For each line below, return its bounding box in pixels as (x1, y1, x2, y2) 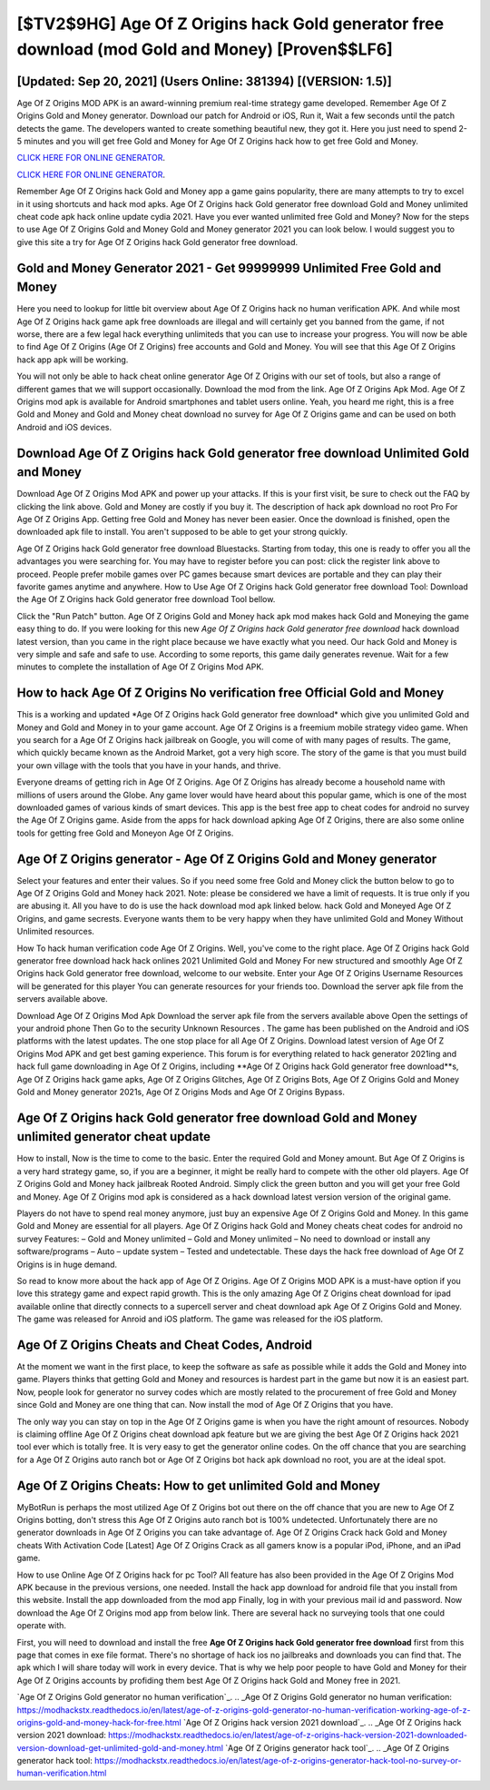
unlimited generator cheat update (16, 1129, 211, 1144)
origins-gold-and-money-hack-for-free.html (16, 1716, 181, 1727)
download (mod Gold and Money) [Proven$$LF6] (16, 39, 394, 59)
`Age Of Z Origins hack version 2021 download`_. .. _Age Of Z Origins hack (182, 1716, 462, 1727)
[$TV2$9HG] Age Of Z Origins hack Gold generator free (16, 14, 445, 34)
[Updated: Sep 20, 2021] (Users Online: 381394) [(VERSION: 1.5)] (16, 74, 392, 89)
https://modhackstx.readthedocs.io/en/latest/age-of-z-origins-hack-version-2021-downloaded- (107, 1730, 467, 1741)
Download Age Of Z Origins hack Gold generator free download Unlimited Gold (16, 445, 470, 460)
